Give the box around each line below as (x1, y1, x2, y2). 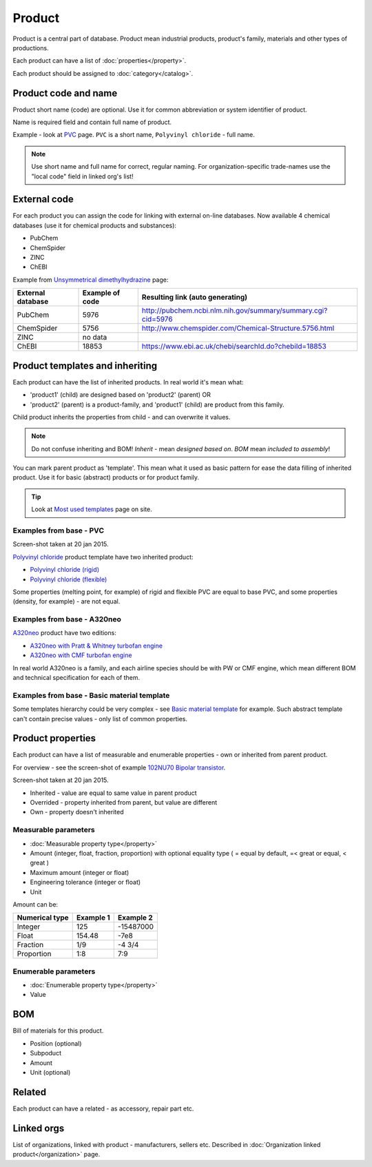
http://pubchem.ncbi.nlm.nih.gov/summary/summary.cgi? (141, 306, 328, 316)
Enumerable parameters (12, 967, 96, 976)
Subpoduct (30, 1049, 62, 1057)
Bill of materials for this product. (12, 1026, 104, 1035)
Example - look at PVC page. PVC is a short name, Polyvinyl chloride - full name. (12, 131, 255, 139)
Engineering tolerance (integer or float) (30, 878, 141, 887)
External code (12, 194, 74, 205)
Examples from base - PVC (12, 526, 105, 535)
